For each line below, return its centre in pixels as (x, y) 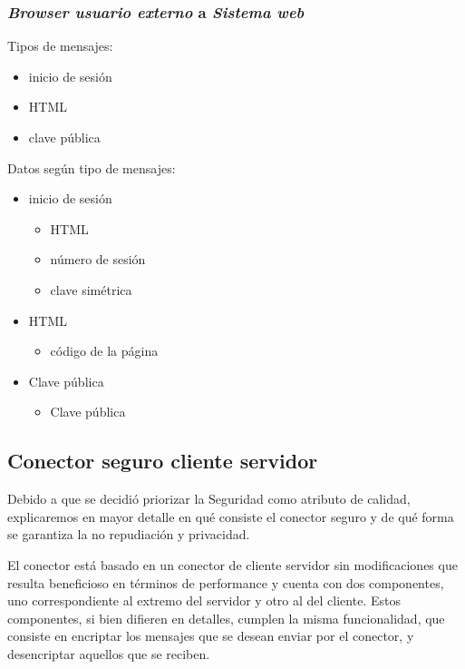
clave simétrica (91, 289)
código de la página (104, 351)
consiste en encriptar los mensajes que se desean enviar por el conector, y (211, 636)
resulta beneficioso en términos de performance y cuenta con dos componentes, (226, 582)
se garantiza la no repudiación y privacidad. (129, 534)
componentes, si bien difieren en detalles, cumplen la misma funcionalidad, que (226, 618)
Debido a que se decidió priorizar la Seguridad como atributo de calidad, (209, 499)
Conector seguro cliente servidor (163, 461)
